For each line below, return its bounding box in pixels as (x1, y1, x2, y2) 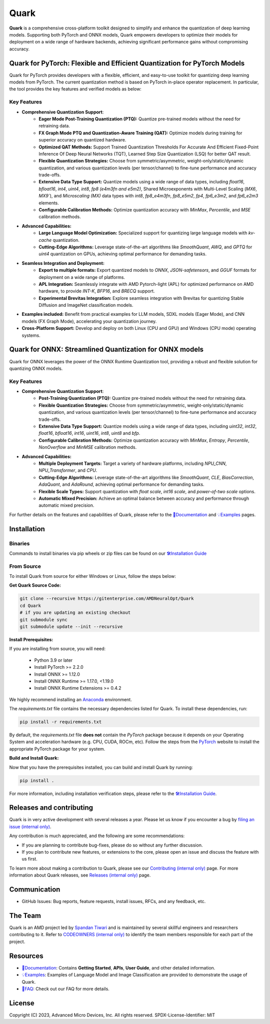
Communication (9, 885, 60, 894)
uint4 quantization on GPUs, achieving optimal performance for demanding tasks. (38, 251, 207, 257)
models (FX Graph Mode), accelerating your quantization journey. (21, 318, 157, 324)
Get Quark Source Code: (9, 582, 61, 588)
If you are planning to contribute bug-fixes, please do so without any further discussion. (21, 842, 203, 848)
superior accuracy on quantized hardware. (38, 137, 126, 143)
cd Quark (19, 603, 41, 608)
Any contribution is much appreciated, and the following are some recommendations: (9, 833, 185, 839)
